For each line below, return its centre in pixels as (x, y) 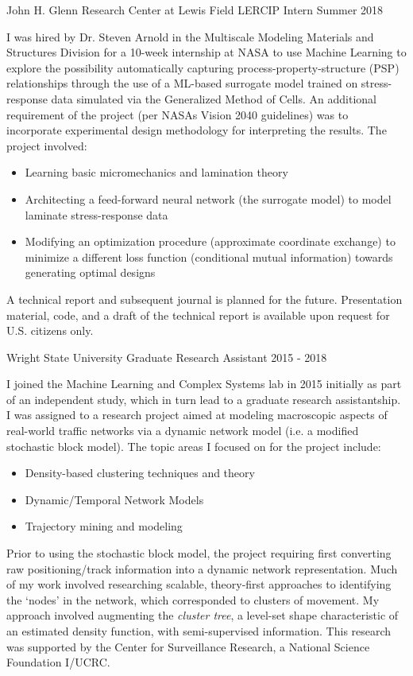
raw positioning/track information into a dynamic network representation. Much (202, 568)
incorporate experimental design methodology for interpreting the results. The (197, 130)
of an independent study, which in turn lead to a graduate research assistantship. (204, 399)
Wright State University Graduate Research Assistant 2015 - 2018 (167, 357)
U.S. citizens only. (50, 330)
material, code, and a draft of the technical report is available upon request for (198, 315)
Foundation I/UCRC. (58, 662)
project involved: (47, 145)
